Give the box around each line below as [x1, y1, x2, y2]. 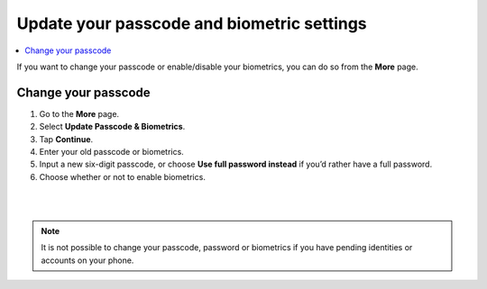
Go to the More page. [39, 108, 120, 119]
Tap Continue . [39, 133, 94, 144]
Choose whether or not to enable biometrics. [39, 171, 207, 182]
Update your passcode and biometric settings [16, 14, 367, 33]
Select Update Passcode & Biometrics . [39, 122, 186, 132]
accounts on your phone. [41, 255, 134, 266]
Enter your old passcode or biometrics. [39, 147, 184, 158]
